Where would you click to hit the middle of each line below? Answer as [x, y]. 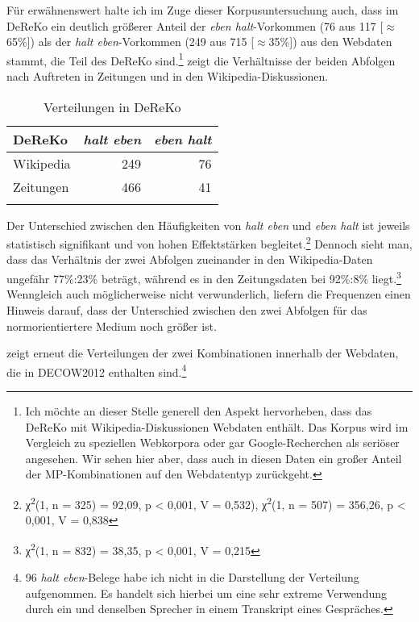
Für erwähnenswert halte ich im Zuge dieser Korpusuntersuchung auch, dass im [203, 10]
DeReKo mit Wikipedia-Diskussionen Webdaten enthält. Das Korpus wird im [217, 426]
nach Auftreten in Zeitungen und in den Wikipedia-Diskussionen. [168, 76]
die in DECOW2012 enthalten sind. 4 [97, 370]
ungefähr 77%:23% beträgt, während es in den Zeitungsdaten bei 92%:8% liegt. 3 [204, 277]
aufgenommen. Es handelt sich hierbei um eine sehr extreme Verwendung [206, 593]
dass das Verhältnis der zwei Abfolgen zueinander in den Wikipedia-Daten [190, 259]
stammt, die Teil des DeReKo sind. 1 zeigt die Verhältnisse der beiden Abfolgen [201, 59]
